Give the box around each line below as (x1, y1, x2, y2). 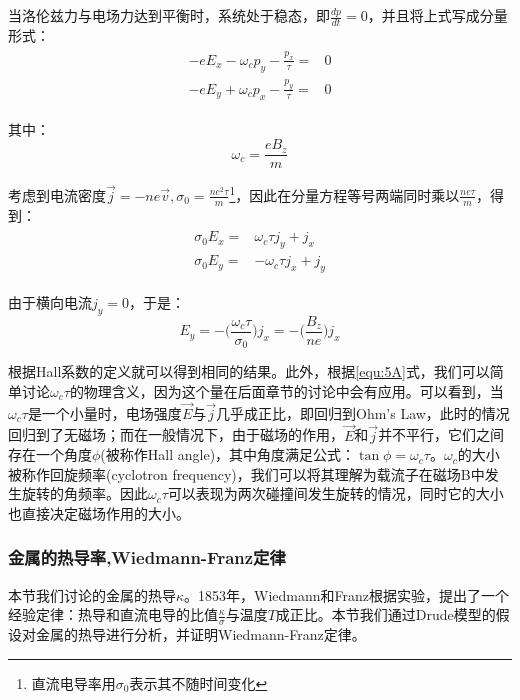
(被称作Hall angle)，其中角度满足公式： (100, 444, 356, 465)
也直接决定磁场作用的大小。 (8, 502, 190, 523)
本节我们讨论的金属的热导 (8, 584, 176, 605)
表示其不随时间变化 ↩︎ (129, 672, 268, 693)
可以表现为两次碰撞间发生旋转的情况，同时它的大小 (167, 483, 504, 504)
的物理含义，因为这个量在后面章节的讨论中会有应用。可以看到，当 (69, 380, 504, 401)
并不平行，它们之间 (378, 424, 505, 445)
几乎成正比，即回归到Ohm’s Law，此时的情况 (216, 402, 510, 423)
